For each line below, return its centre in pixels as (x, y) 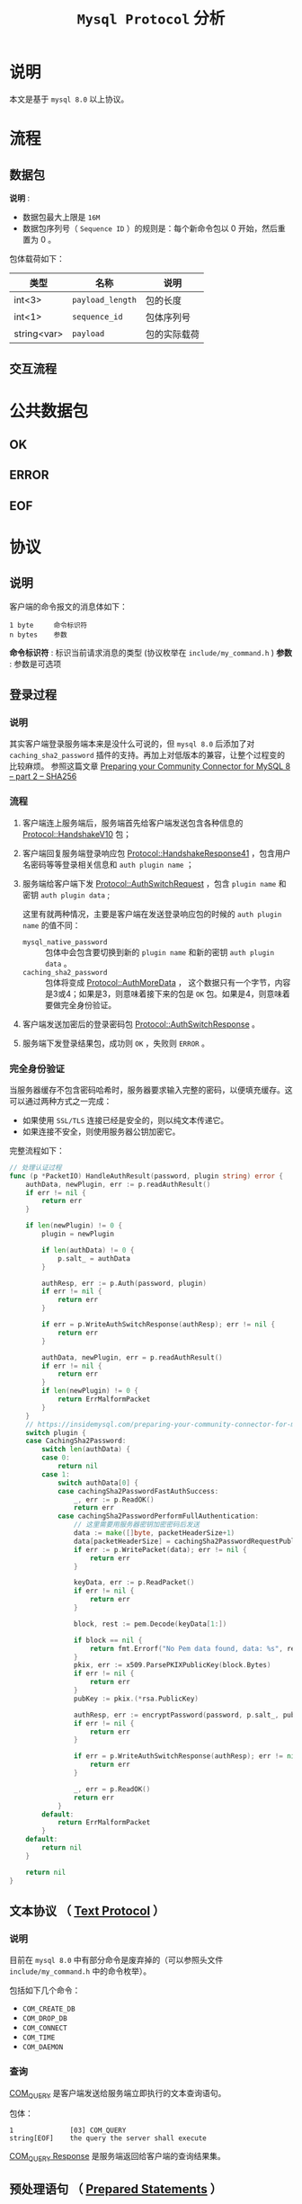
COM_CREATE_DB (49, 2009)
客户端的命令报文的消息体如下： (68, 606)
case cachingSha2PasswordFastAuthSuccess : (138, 1491)
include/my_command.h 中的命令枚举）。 (80, 1971)
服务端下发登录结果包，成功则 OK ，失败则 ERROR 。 (115, 1043)
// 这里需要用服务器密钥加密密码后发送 (137, 1525)
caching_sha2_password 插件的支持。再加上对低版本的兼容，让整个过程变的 (147, 755)
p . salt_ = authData (93, 1258)
